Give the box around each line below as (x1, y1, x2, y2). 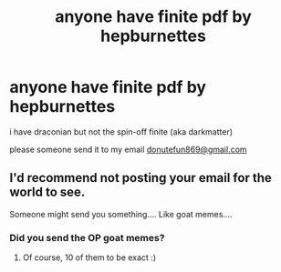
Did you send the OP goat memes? (9, 231, 165, 244)
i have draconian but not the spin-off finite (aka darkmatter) (9, 126, 234, 137)
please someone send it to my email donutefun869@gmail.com (9, 144, 248, 155)
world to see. (9, 185, 86, 200)
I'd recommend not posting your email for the (9, 170, 272, 186)
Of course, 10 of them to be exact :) (22, 252, 157, 263)
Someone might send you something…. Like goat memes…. (9, 208, 233, 219)
